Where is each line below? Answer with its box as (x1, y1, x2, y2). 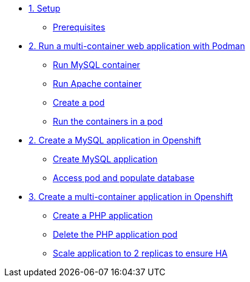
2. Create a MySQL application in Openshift (29, 135, 201, 145)
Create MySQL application (53, 154, 158, 164)
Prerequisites (53, 22, 106, 32)
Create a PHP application (53, 210, 153, 221)
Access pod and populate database (53, 173, 195, 183)
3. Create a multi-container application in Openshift (29, 191, 233, 202)
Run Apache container (53, 78, 142, 89)
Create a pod (53, 97, 105, 108)
